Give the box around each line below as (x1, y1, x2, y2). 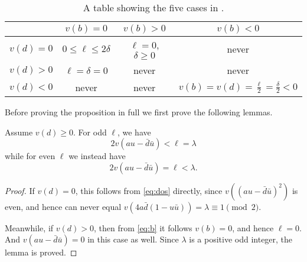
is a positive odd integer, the (189, 233, 293, 245)
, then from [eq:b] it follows (93, 221, 192, 234)
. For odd (73, 125, 107, 138)
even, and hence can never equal (5, 200, 122, 212)
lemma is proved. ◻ (5, 246, 77, 258)
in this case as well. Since (87, 233, 179, 245)
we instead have (68, 150, 126, 162)
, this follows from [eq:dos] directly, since (75, 184, 223, 196)
